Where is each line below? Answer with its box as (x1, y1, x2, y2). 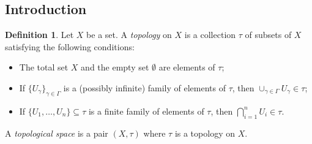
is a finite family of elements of (88, 104, 204, 117)
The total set (19, 61, 69, 74)
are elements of (158, 61, 215, 74)
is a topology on (174, 126, 235, 139)
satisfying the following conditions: (5, 40, 135, 53)
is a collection (184, 28, 236, 41)
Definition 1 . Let (5, 28, 74, 41)
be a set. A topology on (86, 28, 172, 41)
